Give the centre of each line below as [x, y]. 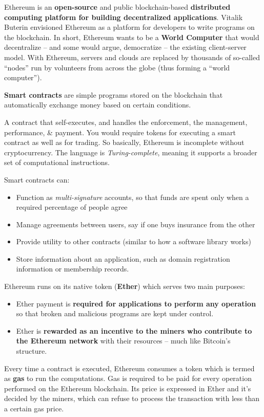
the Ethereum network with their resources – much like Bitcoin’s [123, 341]
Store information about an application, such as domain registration [123, 258]
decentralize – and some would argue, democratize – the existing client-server [125, 47]
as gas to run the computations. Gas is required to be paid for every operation [128, 378]
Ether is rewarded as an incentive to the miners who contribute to [134, 330]
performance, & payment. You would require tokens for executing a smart [120, 132]
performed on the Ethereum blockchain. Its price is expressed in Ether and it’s [128, 388]
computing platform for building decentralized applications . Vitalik [124, 17]
